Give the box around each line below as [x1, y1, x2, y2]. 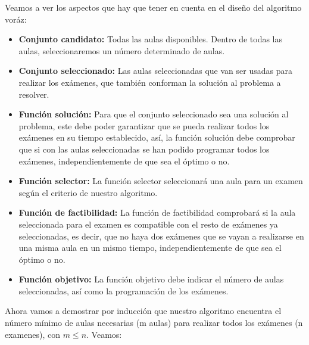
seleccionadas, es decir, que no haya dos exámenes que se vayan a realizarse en [18, 229, 304, 242]
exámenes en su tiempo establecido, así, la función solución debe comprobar [18, 131, 295, 144]
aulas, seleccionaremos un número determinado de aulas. [18, 44, 225, 57]
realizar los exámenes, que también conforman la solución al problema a [18, 76, 281, 88]
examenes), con [5, 328, 61, 340]
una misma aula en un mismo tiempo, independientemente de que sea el [18, 241, 282, 254]
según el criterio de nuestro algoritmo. [18, 186, 158, 198]
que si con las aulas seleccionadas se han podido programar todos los [18, 142, 270, 155]
